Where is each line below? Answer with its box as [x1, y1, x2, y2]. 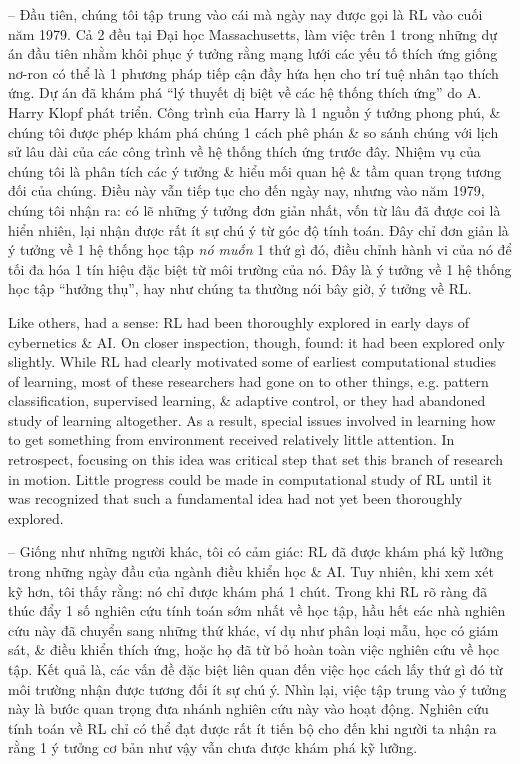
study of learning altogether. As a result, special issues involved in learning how [8, 409, 496, 430]
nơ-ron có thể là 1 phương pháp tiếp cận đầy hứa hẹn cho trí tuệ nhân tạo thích [8, 62, 499, 83]
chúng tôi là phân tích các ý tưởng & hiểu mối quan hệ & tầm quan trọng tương [8, 160, 502, 181]
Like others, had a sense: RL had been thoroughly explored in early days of [8, 311, 470, 332]
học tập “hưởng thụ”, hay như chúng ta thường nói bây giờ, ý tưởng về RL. [8, 278, 472, 299]
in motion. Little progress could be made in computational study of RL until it [8, 468, 492, 489]
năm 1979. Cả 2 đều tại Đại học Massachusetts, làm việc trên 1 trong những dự [8, 23, 498, 44]
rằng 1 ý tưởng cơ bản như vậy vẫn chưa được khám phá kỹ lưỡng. [8, 737, 418, 758]
